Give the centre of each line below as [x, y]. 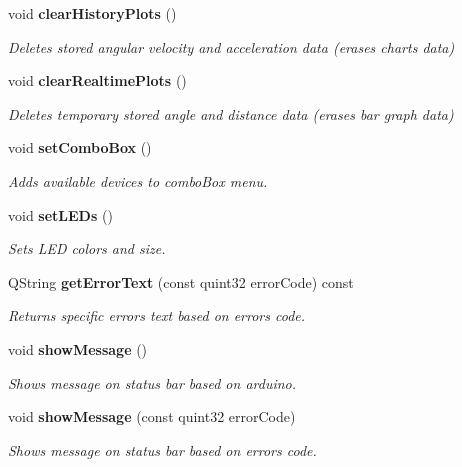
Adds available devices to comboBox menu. [138, 180]
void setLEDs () [60, 214]
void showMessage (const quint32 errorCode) [152, 416]
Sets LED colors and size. [87, 248]
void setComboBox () [80, 147]
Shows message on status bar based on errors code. [162, 449]
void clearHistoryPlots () [92, 13]
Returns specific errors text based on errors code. [157, 315]
